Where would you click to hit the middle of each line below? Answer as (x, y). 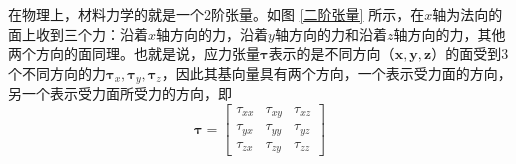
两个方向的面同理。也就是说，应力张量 (134, 53)
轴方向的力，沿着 (212, 33)
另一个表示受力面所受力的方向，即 (120, 93)
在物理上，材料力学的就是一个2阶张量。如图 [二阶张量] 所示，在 (216, 14)
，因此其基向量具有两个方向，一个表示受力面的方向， (336, 72)
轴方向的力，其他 (449, 33)
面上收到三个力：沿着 (78, 33)
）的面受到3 (470, 53)
